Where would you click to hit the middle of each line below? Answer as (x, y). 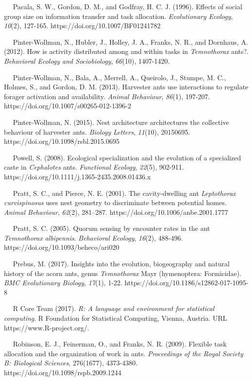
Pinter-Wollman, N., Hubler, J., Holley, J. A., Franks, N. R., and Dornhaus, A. (130, 42)
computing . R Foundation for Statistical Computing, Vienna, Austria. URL (116, 318)
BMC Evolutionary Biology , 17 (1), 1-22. (63, 283)
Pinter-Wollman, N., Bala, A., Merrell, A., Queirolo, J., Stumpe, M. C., (119, 77)
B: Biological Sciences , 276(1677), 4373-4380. (71, 363)
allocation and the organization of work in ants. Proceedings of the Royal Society (124, 353)
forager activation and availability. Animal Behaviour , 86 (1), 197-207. (107, 96)
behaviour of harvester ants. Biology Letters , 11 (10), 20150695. (97, 131)
